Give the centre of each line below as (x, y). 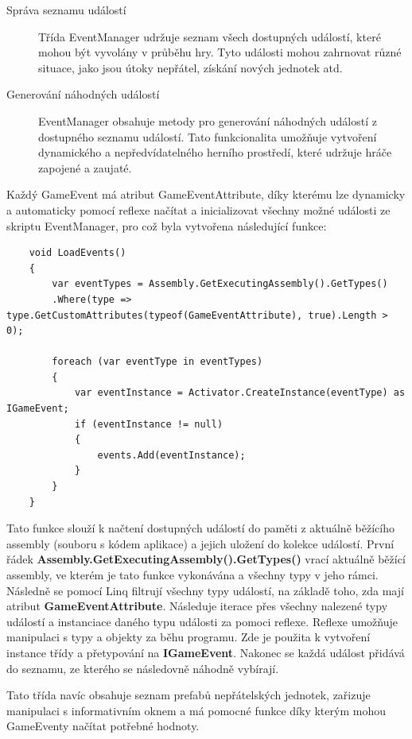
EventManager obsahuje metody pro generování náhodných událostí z (208, 120)
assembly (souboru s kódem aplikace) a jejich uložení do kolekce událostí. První (200, 543)
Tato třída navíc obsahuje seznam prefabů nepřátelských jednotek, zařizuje (189, 695)
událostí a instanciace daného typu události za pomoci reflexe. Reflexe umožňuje (202, 621)
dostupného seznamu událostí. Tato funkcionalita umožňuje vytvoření (208, 136)
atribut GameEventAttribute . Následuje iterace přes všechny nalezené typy (197, 606)
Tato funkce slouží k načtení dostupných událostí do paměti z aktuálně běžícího (200, 528)
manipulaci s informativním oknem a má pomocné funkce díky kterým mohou (196, 710)
